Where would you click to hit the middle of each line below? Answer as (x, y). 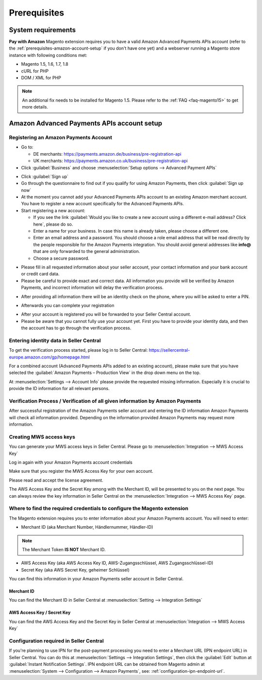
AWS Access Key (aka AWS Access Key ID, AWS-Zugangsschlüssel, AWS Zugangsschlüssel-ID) (117, 563)
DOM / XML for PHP (41, 78)
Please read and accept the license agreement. (56, 480)
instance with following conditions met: (48, 55)
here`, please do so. (53, 224)
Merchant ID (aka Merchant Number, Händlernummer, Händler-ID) (87, 527)
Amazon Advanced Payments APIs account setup (86, 123)
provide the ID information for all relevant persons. (59, 389)
